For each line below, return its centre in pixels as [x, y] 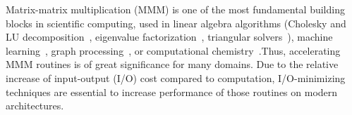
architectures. [35, 106]
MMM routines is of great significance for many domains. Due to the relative [172, 64]
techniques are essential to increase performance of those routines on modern [172, 92]
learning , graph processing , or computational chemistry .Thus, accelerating [173, 50]
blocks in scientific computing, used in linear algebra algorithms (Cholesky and [176, 23]
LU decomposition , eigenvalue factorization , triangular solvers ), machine [169, 37]
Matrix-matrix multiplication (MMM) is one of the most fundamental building [175, 9]
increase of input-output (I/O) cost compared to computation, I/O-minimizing [176, 77]
